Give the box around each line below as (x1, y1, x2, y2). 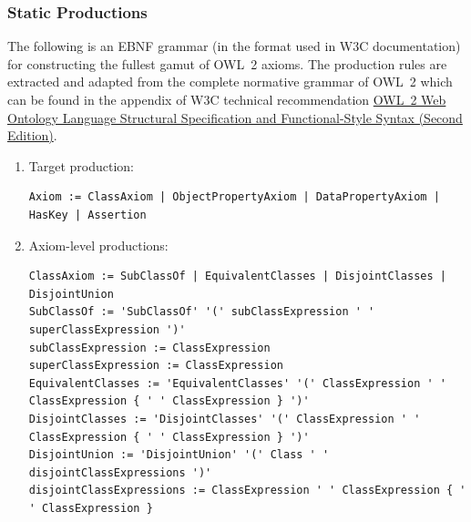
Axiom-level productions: (28, 235, 169, 254)
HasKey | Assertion (28, 208, 147, 221)
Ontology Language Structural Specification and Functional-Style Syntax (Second (7, 107, 463, 127)
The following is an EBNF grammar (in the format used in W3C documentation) (7, 36, 461, 56)
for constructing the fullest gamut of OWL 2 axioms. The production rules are (7, 54, 447, 73)
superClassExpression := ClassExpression (28, 359, 283, 373)
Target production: (28, 156, 135, 175)
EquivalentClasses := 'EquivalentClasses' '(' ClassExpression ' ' (28, 376, 446, 390)
